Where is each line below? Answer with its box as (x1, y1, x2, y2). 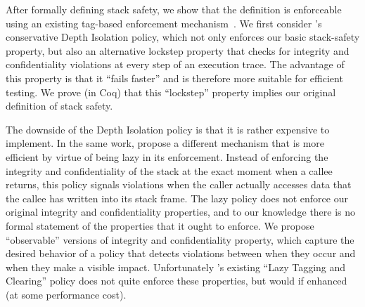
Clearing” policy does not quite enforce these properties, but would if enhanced (6, 273, 347, 288)
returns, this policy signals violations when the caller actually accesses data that (6, 177, 352, 192)
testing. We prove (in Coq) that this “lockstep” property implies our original (6, 84, 336, 99)
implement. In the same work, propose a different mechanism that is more (6, 136, 325, 150)
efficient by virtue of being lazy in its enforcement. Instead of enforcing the (6, 149, 328, 164)
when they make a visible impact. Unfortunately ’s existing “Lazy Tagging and (6, 259, 346, 274)
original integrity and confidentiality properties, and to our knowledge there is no (6, 204, 356, 219)
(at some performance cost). (6, 287, 127, 301)
